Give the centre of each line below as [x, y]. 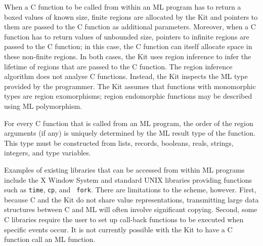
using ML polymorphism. [43, 106]
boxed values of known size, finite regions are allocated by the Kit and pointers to [131, 16]
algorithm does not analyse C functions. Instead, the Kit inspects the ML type [126, 76]
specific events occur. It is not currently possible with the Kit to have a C [118, 229]
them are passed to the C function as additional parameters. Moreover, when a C [130, 27]
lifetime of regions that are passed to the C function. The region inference [118, 66]
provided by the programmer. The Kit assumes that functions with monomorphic [130, 86]
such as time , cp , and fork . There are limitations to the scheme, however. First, [130, 190]
